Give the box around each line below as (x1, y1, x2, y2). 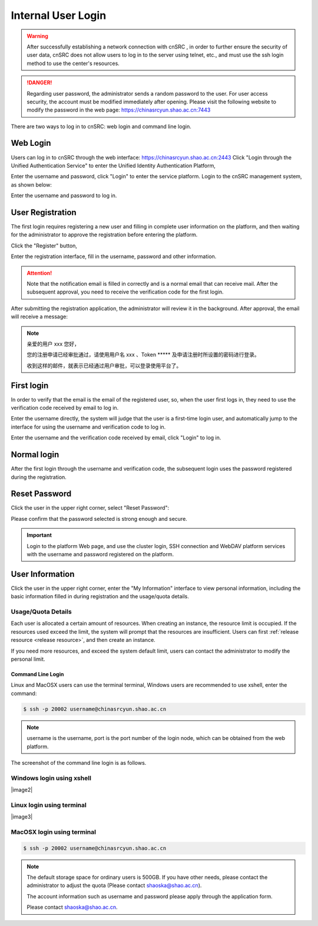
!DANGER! (26, 79, 52, 86)
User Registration (11, 207, 77, 217)
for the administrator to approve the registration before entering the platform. (11, 231, 198, 239)
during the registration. (11, 473, 67, 481)
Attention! (26, 269, 52, 276)
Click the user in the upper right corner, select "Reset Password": (11, 504, 170, 511)
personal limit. (11, 656, 45, 663)
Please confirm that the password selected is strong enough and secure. (11, 515, 188, 522)
